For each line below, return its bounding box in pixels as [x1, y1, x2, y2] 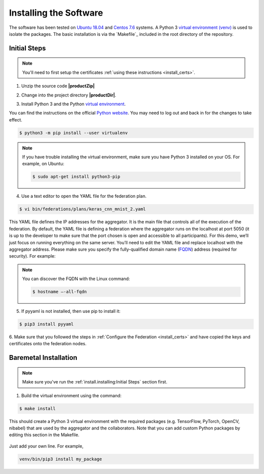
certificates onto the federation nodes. [9, 341, 87, 347]
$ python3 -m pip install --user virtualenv [19, 130, 128, 136]
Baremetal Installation [9, 354, 78, 362]
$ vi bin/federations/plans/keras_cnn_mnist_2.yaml [19, 206, 146, 212]
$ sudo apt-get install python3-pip [32, 174, 121, 180]
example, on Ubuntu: [22, 161, 65, 166]
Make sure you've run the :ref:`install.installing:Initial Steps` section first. [22, 379, 168, 385]
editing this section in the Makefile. [9, 432, 80, 438]
